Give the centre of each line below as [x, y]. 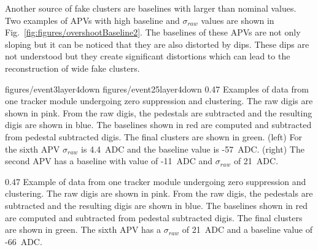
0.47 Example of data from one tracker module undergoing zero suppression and [156, 181]
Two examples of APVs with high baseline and [92, 20]
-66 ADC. [24, 241]
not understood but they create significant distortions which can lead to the [148, 56]
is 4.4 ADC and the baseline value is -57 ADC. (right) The [193, 149]
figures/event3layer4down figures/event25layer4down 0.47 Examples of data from [157, 89]
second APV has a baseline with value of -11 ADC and [109, 161]
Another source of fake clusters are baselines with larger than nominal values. [151, 8]
